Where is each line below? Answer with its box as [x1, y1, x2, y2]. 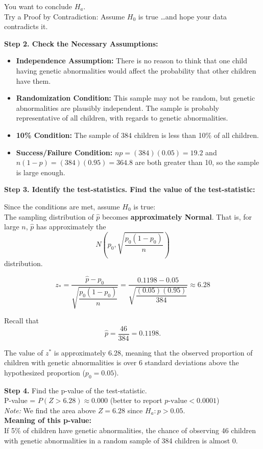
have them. [16, 75, 51, 86]
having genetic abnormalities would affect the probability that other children [16, 65, 256, 76]
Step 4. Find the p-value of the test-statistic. [4, 385, 147, 395]
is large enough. [16, 167, 65, 177]
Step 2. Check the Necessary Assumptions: [4, 38, 158, 49]
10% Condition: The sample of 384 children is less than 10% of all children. [16, 129, 259, 140]
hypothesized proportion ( [4, 367, 85, 377]
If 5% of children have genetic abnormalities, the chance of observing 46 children [4, 424, 256, 435]
